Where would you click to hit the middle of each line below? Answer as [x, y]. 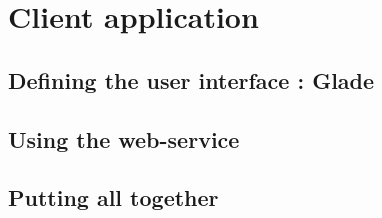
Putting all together [113, 197]
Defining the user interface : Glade [191, 79]
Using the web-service [124, 138]
